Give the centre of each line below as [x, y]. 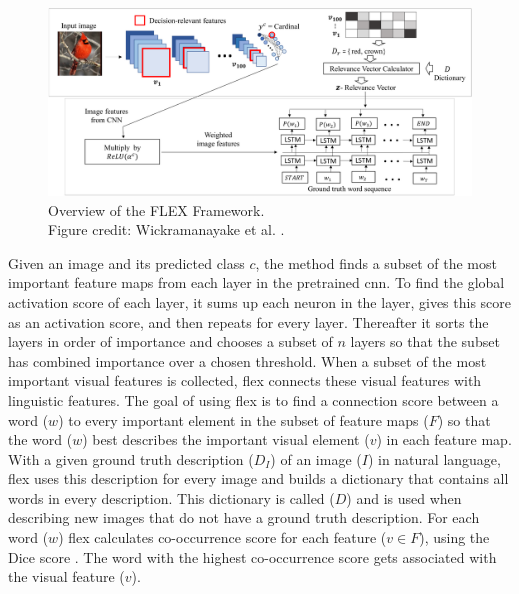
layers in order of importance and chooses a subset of [170, 341]
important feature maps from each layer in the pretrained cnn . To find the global [256, 282]
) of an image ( [316, 458]
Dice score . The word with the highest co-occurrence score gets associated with [252, 556]
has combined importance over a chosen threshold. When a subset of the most [247, 360]
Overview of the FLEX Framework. [156, 209]
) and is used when [404, 497]
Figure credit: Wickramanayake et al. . [166, 229]
